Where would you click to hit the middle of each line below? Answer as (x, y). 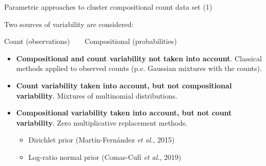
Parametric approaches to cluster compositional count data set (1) (108, 7)
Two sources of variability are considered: (69, 24)
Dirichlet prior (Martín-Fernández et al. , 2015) (101, 140)
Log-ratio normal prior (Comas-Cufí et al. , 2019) (105, 157)
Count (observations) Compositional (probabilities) (90, 41)
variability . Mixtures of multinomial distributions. (97, 95)
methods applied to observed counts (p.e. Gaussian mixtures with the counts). (139, 68)
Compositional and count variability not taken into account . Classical (139, 58)
